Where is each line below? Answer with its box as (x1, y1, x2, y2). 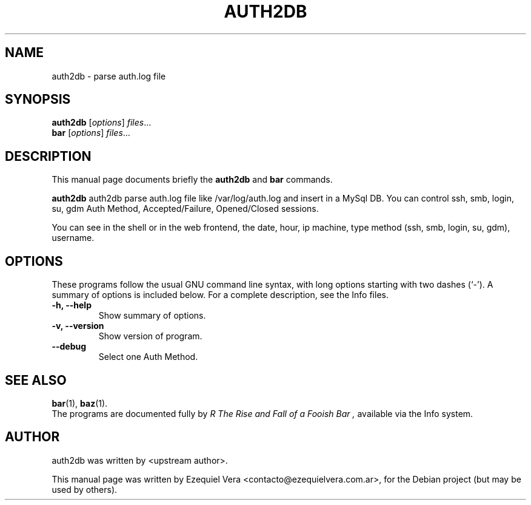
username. (52, 232, 95, 243)
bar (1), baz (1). (52, 398, 108, 408)
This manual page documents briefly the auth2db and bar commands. (52, 174, 333, 185)
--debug (52, 341, 87, 352)
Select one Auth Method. (98, 351, 198, 362)
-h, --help (52, 300, 92, 311)
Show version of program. (98, 331, 202, 342)
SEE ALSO (5, 372, 67, 388)
